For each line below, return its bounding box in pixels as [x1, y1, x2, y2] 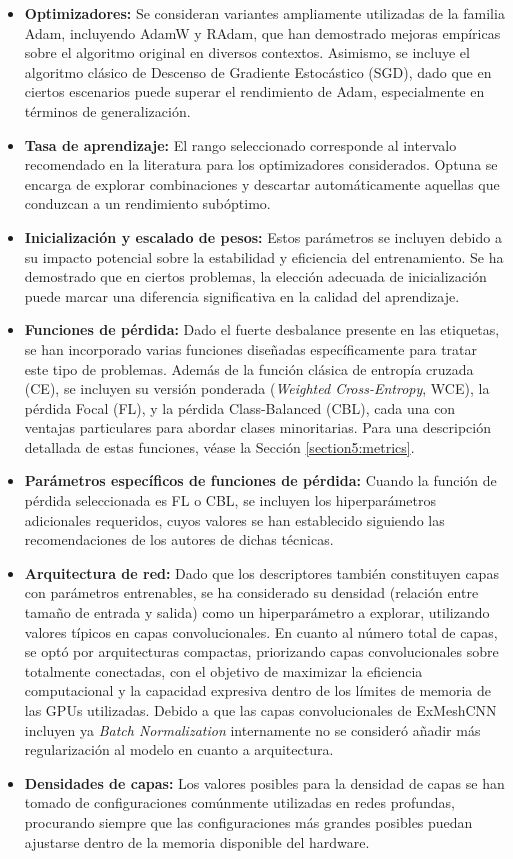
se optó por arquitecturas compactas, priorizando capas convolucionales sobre [24, 641, 499, 662]
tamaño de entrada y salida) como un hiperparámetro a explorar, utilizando [24, 602, 490, 623]
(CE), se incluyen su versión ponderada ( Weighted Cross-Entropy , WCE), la [24, 378, 490, 399]
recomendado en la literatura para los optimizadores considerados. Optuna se [24, 154, 498, 175]
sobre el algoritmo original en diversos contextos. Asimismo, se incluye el [24, 42, 470, 63]
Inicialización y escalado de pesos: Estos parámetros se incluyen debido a [24, 226, 502, 247]
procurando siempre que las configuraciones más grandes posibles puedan [24, 811, 473, 832]
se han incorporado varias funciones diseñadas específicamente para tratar [24, 338, 477, 359]
